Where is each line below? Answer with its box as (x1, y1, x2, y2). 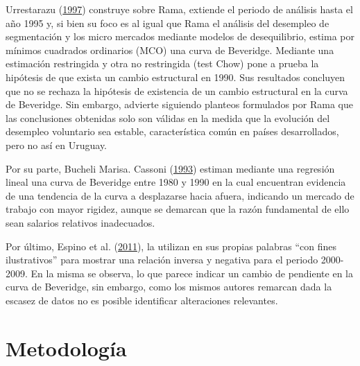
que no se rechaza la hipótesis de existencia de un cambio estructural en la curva (6, 83, 348, 98)
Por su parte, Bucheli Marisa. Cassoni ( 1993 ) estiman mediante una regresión (6, 161, 335, 175)
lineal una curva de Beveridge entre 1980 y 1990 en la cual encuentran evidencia (6, 175, 346, 189)
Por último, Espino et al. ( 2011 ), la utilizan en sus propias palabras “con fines (6, 238, 337, 253)
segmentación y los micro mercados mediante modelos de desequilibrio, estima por (6, 29, 355, 44)
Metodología (6, 333, 127, 362)
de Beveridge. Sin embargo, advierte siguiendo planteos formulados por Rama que (6, 97, 353, 112)
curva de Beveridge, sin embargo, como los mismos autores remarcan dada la (6, 279, 332, 294)
